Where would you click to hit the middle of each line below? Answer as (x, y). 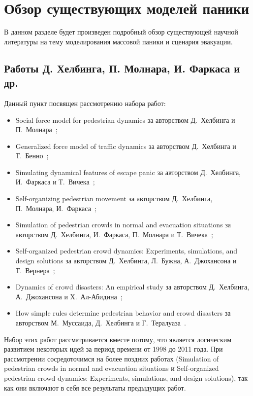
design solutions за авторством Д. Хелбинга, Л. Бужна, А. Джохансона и (126, 261)
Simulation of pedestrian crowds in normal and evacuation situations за (123, 225)
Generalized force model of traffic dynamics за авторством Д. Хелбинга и (126, 146)
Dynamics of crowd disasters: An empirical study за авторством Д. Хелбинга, (132, 287)
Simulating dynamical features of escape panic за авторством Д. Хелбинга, (128, 172)
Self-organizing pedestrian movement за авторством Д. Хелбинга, (114, 198)
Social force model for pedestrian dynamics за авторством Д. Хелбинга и (125, 120)
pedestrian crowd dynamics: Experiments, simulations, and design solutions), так (126, 378)
